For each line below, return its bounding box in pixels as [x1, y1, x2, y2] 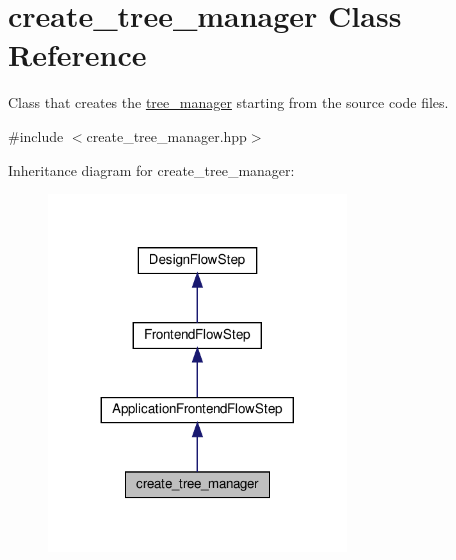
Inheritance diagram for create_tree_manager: [8, 159, 295, 180]
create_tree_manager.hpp [86, 125, 247, 146]
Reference [8, 34, 147, 75]
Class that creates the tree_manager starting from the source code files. [8, 92, 449, 113]
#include [8, 125, 64, 146]
